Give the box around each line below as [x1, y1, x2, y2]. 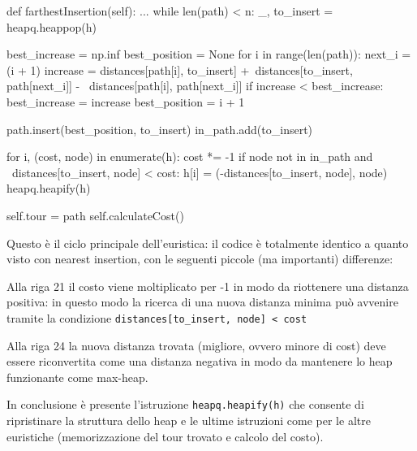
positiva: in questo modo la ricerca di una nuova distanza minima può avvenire [6, 293, 398, 310]
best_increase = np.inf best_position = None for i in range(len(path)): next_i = [6, 46, 411, 63]
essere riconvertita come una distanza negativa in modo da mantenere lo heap [6, 353, 393, 370]
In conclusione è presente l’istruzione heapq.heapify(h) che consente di [6, 396, 364, 413]
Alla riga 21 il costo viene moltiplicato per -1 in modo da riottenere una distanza [6, 277, 409, 294]
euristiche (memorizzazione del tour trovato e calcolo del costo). [6, 427, 324, 444]
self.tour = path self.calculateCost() [6, 206, 184, 223]
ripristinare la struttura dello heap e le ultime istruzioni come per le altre [6, 412, 371, 428]
